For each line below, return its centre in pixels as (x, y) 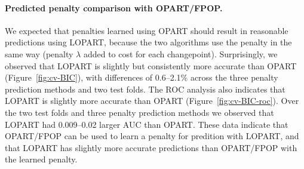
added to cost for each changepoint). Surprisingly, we (180, 53)
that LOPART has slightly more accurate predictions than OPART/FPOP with (151, 147)
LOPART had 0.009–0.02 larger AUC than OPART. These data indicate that (147, 124)
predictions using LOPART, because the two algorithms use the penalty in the (148, 42)
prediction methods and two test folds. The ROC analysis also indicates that (145, 89)
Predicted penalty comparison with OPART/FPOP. (114, 7)
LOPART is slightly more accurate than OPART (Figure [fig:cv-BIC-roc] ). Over (152, 101)
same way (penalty (39, 53)
